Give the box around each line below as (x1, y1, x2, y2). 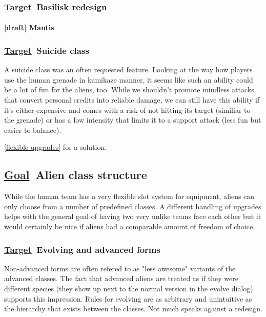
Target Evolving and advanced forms (4, 243, 160, 255)
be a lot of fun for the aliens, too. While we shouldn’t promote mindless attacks (4, 84, 254, 95)
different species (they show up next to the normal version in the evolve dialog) (4, 283, 253, 293)
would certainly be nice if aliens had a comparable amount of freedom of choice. (4, 221, 255, 231)
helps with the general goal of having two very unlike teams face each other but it (4, 211, 261, 222)
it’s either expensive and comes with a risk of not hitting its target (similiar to (4, 104, 251, 115)
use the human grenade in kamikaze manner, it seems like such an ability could (4, 74, 253, 85)
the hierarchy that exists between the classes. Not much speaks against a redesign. (4, 303, 262, 314)
